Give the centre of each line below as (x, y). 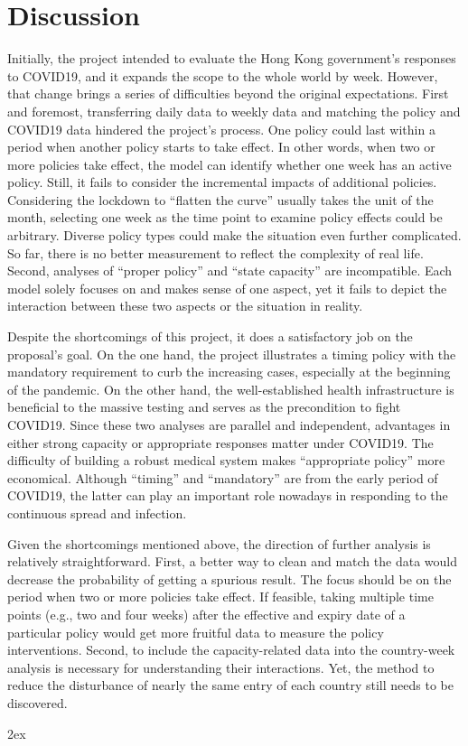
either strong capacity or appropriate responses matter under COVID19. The (220, 442)
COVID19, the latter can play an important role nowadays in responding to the (228, 495)
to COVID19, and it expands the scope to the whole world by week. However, (223, 75)
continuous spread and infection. (97, 513)
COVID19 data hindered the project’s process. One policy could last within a (221, 129)
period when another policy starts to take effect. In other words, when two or (221, 147)
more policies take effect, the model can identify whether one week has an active (229, 164)
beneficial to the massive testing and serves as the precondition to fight (204, 407)
